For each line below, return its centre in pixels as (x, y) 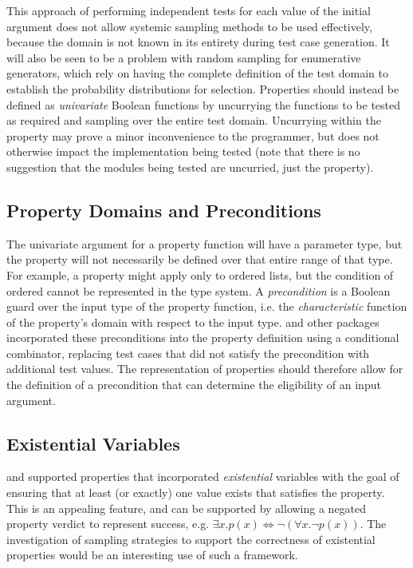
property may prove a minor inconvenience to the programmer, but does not (193, 135)
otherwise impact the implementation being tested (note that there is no (183, 151)
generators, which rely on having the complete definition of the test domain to (197, 73)
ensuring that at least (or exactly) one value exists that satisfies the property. (196, 493)
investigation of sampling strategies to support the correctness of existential (191, 539)
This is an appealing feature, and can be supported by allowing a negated (187, 508)
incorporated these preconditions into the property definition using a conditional (203, 338)
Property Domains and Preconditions (164, 210)
